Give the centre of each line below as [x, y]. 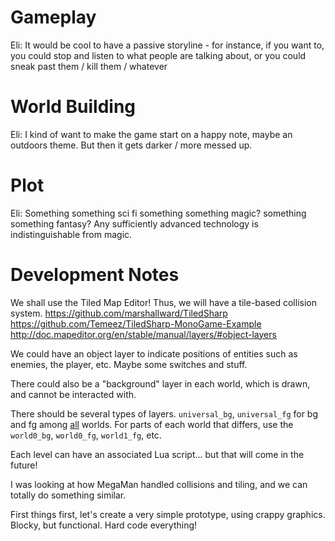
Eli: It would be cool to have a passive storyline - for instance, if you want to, [167, 45]
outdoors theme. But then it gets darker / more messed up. [131, 145]
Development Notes [95, 275]
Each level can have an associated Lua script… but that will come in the [157, 454]
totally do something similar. [68, 495]
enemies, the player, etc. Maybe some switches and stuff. [129, 364]
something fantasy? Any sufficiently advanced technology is [134, 223]
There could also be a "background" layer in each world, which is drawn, [160, 383]
